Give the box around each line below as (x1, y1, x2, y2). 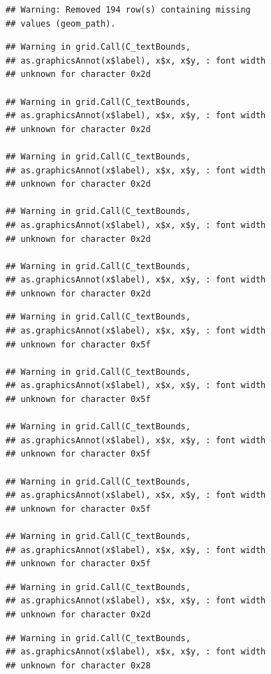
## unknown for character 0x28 (6, 660, 151, 671)
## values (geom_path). (6, 18, 116, 29)
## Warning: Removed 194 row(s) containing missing (6, 5, 251, 15)
